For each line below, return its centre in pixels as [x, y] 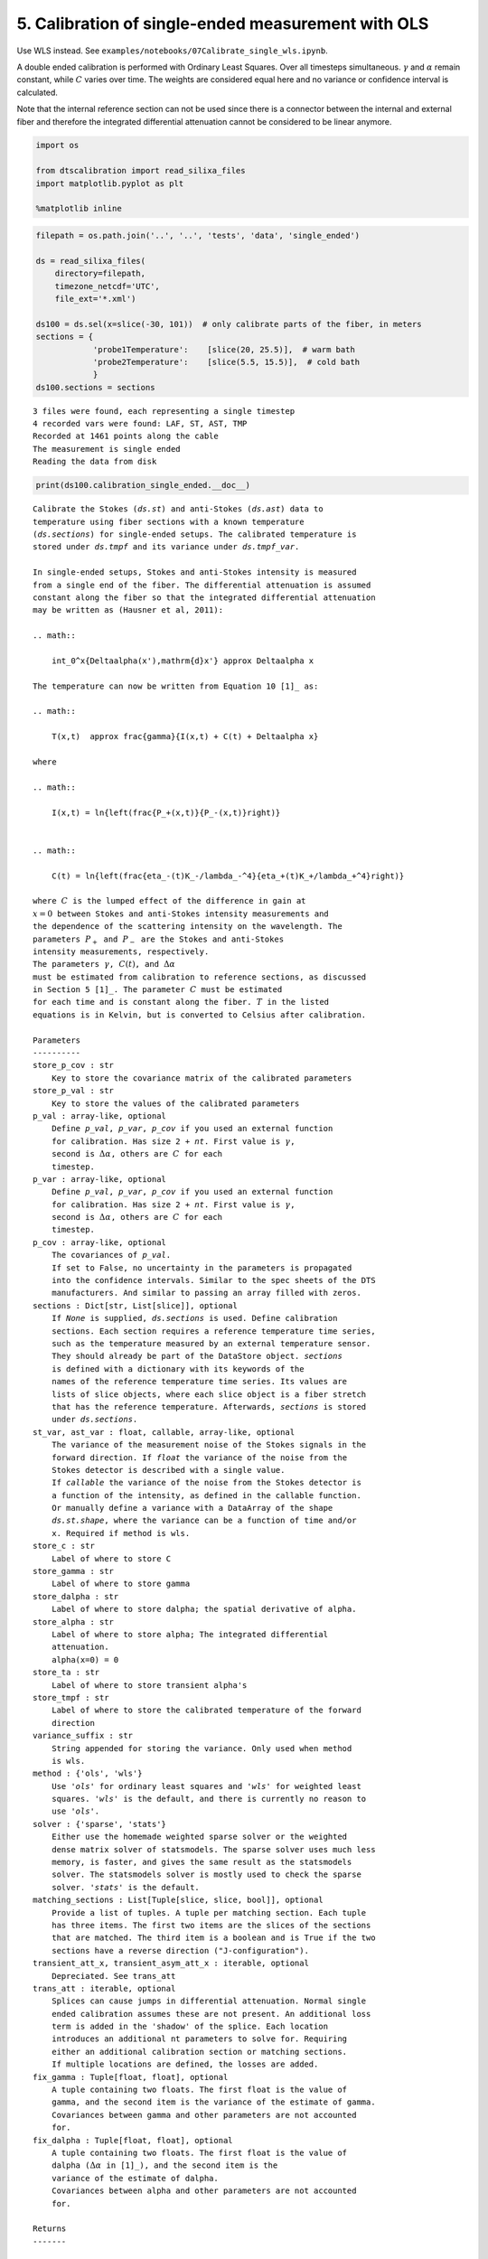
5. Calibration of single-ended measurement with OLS [223, 23]
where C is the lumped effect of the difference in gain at [169, 901]
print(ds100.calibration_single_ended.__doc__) [143, 485]
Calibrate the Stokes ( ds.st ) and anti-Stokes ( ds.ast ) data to [178, 509]
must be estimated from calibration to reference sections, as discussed [200, 977]
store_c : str [64, 1546]
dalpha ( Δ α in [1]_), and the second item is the [164, 2165]
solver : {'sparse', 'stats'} [100, 1824]
